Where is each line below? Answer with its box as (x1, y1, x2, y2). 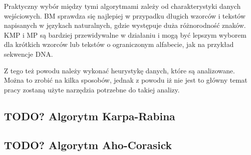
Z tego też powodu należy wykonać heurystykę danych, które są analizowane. (4, 65, 235, 75)
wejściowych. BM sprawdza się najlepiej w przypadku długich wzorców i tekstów (4, 10, 246, 21)
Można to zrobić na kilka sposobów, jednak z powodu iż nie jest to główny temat (4, 75, 248, 85)
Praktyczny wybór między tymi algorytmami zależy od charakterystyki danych (4, 1, 241, 11)
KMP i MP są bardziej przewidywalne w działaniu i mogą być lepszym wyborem (4, 29, 247, 40)
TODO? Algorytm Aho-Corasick (4, 137, 172, 152)
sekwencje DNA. (4, 48, 53, 59)
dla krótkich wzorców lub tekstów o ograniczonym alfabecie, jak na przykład (4, 39, 234, 49)
